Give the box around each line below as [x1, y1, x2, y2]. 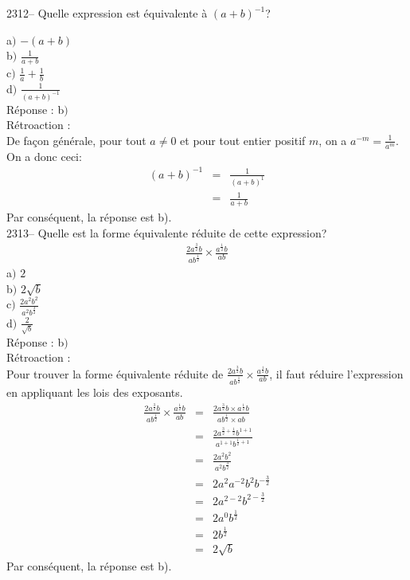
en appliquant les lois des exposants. [6, 384, 183, 401]
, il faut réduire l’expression [269, 365, 404, 382]
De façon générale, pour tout [6, 131, 146, 148]
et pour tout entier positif [180, 131, 306, 148]
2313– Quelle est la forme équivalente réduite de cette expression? [6, 224, 327, 241]
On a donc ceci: [6, 147, 82, 164]
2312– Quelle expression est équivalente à [6, 5, 208, 21]
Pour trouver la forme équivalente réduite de [6, 365, 224, 382]
